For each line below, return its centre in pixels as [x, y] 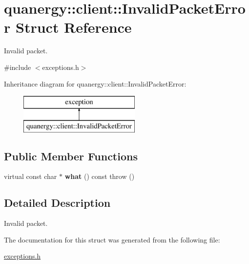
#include [18, 67]
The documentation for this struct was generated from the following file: [112, 239]
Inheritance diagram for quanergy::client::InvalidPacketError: [95, 83]
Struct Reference [73, 27]
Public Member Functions [71, 156]
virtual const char [31, 176]
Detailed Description [57, 203]
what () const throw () [100, 176]
